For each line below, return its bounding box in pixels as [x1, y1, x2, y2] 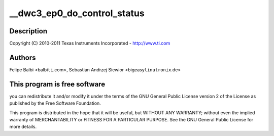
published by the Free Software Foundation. [9, 100, 101, 106]
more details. [9, 124, 37, 130]
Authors [9, 53, 36, 62]
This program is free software [9, 80, 106, 88]
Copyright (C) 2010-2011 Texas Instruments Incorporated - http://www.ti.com [9, 40, 170, 47]
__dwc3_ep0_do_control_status [9, 8, 145, 19]
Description [9, 27, 48, 35]
